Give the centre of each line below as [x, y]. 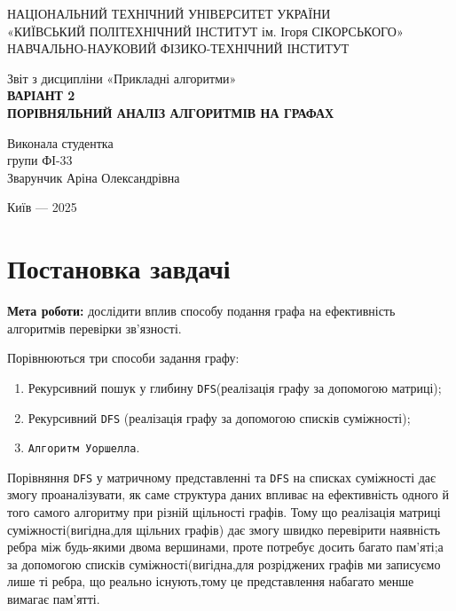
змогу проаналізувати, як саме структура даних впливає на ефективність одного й [228, 494]
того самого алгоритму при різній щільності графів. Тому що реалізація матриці [224, 512]
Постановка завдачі [119, 268]
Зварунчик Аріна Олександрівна [94, 177]
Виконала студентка [60, 142]
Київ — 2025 [42, 207]
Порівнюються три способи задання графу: [123, 358]
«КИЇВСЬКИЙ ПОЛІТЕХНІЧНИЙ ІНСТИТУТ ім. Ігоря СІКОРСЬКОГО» [205, 31]
